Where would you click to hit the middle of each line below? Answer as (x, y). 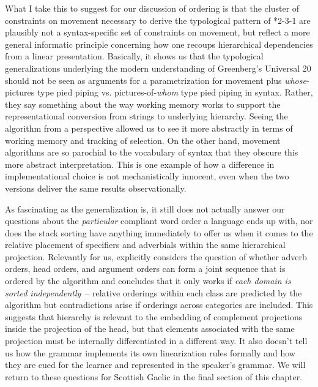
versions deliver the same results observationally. (96, 188)
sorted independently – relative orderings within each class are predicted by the (153, 292)
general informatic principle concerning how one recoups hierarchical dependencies (159, 44)
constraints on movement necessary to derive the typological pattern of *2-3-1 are (158, 20)
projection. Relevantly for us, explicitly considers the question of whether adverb (156, 256)
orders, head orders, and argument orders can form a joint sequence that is (145, 269)
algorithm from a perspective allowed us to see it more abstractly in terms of (149, 128)
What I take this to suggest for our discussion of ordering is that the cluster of (152, 8)
